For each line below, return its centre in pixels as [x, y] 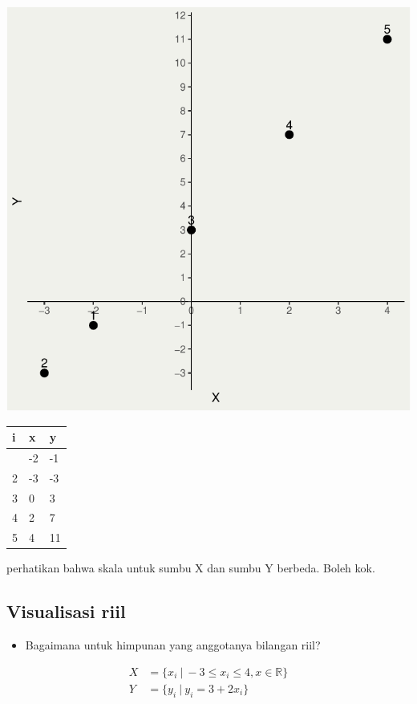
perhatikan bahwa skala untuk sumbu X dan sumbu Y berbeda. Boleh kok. [191, 568]
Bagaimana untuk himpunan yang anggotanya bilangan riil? [173, 645]
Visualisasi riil [66, 611]
